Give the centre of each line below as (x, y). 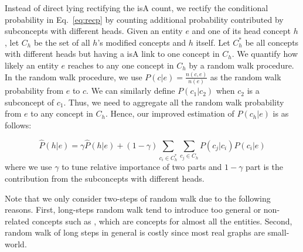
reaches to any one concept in (121, 65)
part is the (264, 167)
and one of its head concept (241, 31)
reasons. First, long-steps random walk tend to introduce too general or (133, 210)
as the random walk (246, 76)
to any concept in (62, 113)
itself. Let (213, 42)
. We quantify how (265, 54)
